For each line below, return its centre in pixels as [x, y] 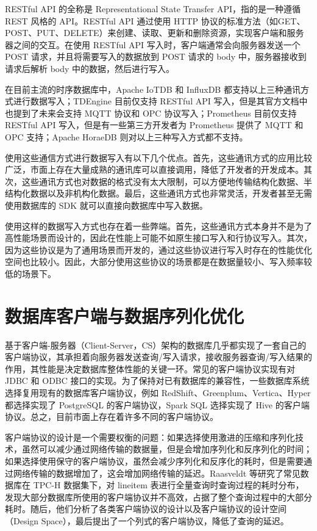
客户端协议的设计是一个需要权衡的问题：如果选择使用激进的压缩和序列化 [150, 437]
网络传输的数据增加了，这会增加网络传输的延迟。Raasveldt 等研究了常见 [157, 473]
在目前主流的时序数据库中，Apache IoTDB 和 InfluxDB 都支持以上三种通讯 [153, 89]
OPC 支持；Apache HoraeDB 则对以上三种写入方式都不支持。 [126, 136]
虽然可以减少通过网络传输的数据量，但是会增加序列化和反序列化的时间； [167, 449]
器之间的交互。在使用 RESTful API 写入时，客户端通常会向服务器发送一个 [153, 44]
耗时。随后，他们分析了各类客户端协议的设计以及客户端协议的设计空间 [146, 509]
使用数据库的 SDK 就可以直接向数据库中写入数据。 [106, 205]
